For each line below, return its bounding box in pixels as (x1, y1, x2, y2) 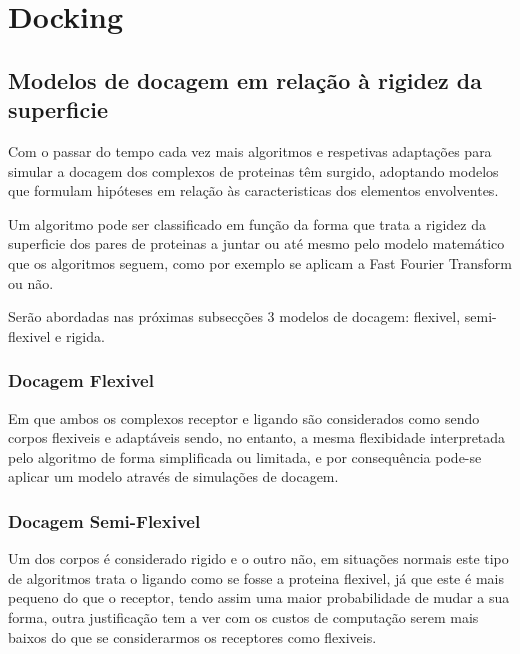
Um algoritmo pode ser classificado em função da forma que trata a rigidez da (8, 213, 486, 234)
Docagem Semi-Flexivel (8, 508, 201, 533)
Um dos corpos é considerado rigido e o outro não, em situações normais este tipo (8, 548, 509, 569)
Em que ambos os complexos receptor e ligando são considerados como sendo (8, 407, 480, 428)
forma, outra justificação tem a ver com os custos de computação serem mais (8, 606, 479, 627)
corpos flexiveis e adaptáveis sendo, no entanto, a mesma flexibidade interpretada (8, 427, 506, 448)
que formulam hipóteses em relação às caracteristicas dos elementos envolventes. (8, 180, 499, 201)
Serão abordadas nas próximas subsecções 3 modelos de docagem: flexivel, (8, 306, 461, 327)
